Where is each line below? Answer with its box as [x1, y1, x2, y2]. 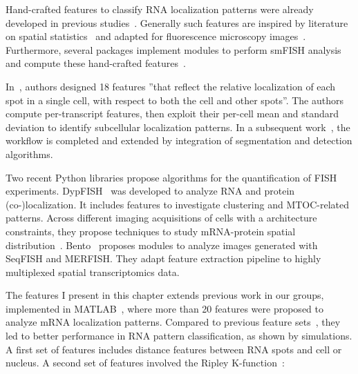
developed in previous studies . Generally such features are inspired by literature [6, 15, 348, 30]
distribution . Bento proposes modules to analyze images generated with [6, 237, 318, 252]
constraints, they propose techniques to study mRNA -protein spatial [6, 224, 296, 238]
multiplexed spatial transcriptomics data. [6, 264, 180, 279]
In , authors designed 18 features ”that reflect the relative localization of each [6, 79, 336, 93]
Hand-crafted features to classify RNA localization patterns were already [6, 2, 314, 16]
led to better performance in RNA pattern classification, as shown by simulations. [6, 328, 352, 343]
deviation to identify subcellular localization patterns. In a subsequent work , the [6, 119, 350, 134]
